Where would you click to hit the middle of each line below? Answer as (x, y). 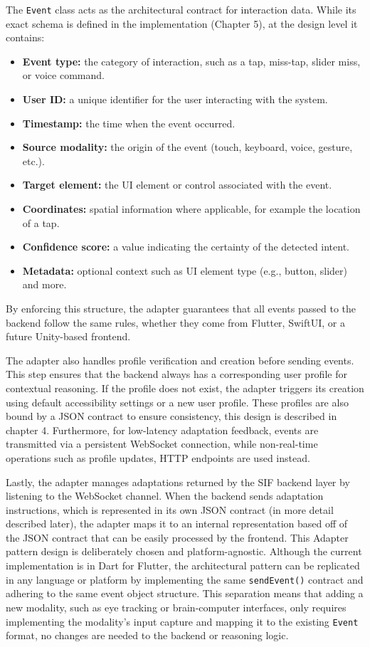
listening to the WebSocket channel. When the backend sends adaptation (165, 496)
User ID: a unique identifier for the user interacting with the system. (175, 99)
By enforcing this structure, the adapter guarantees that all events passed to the (181, 308)
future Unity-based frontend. (68, 336)
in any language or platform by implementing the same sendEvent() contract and (185, 579)
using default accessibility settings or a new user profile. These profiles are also (177, 402)
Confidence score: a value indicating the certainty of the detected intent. (186, 247)
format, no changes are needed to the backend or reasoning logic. (147, 635)
